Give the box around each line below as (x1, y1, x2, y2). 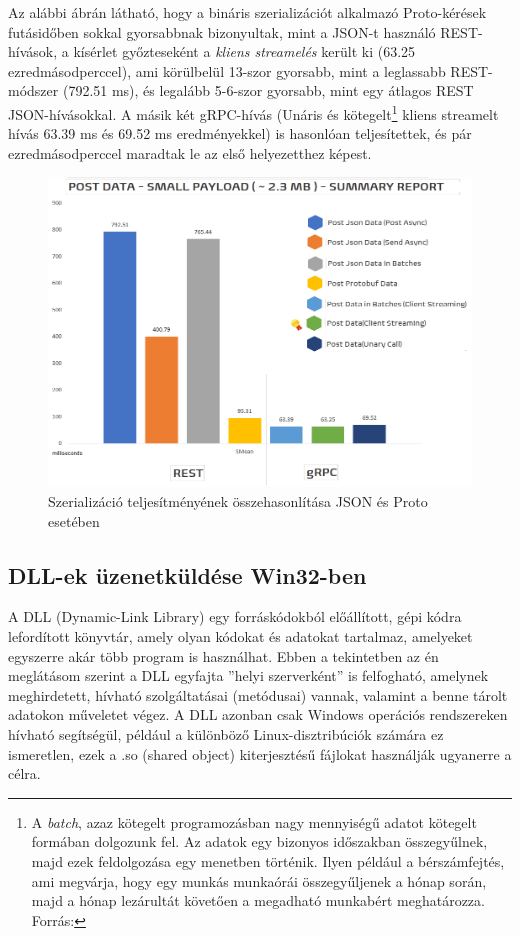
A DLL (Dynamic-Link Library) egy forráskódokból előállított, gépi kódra (8, 606, 462, 627)
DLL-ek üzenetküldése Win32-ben (8, 559, 367, 590)
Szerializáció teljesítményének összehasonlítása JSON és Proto (48, 491, 428, 511)
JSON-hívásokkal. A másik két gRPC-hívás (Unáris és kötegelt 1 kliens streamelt (8, 100, 499, 124)
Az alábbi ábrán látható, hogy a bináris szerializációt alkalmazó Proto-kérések (8, 2, 487, 22)
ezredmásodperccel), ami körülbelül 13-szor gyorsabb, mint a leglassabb (8, 60, 446, 81)
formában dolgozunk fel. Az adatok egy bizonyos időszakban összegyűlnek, (31, 831, 488, 852)
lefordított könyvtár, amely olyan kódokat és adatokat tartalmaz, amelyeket (8, 625, 473, 646)
